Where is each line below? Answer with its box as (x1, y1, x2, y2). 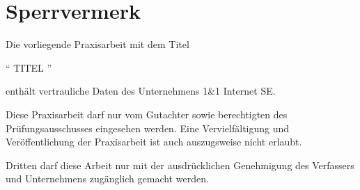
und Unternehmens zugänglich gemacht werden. (6, 171, 209, 186)
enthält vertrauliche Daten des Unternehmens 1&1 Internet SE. (6, 84, 276, 98)
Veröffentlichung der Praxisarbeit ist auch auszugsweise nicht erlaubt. (6, 134, 302, 149)
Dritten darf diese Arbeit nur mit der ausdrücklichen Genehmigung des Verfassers (6, 157, 354, 172)
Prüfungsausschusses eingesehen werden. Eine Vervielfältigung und (6, 120, 290, 135)
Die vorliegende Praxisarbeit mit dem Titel (6, 37, 189, 52)
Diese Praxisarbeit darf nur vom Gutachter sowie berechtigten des (6, 106, 288, 121)
